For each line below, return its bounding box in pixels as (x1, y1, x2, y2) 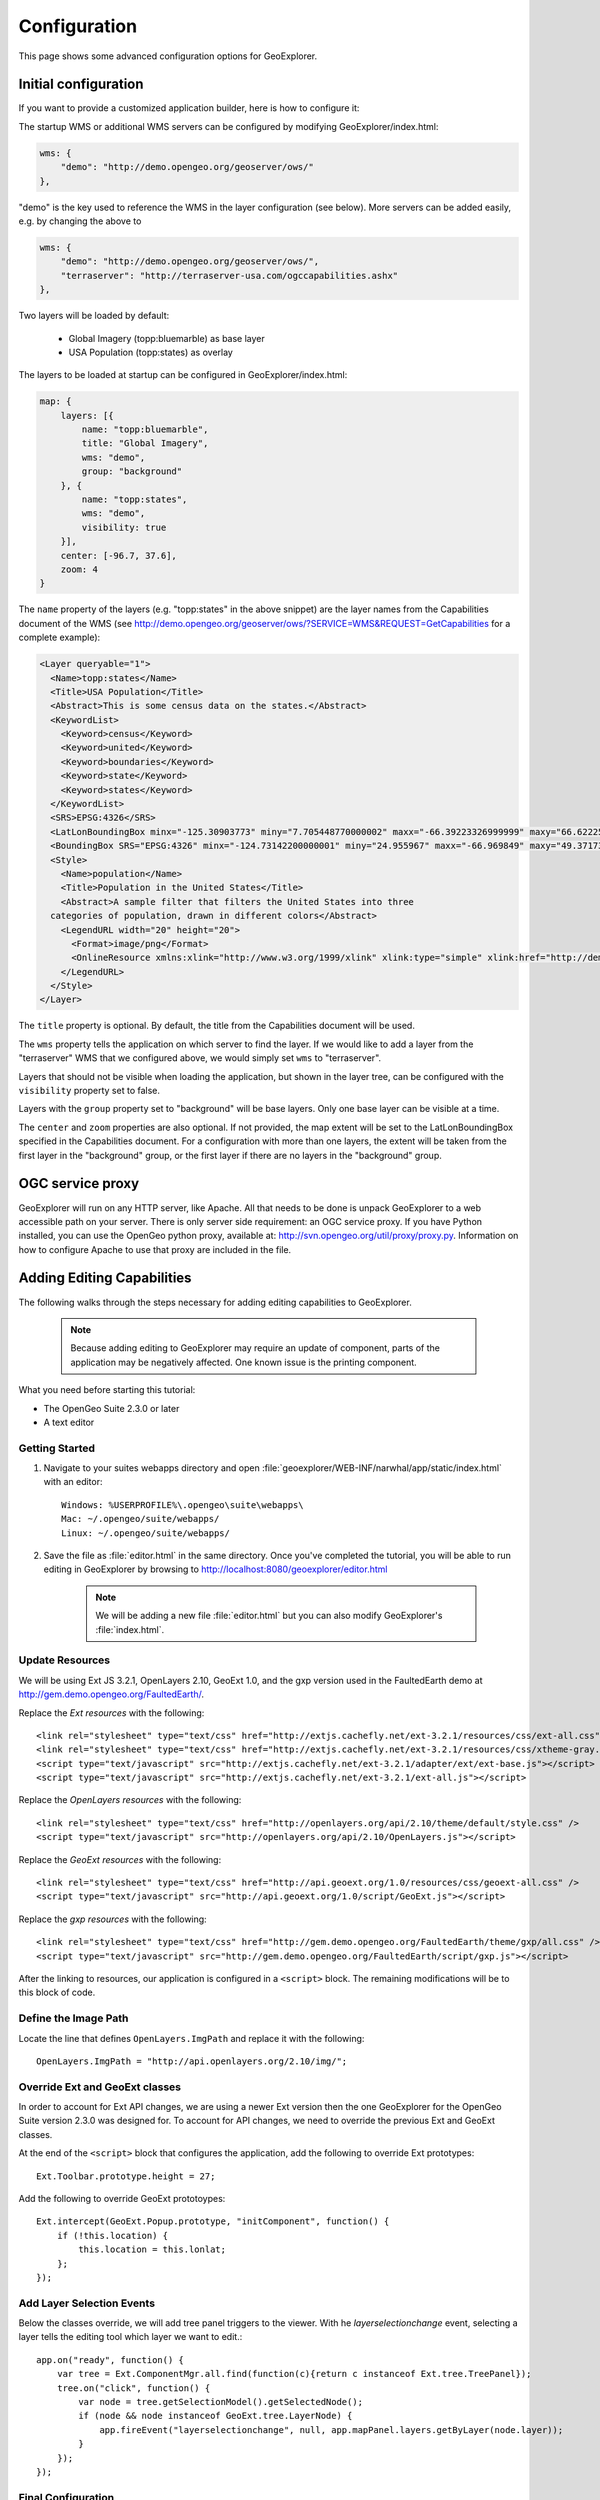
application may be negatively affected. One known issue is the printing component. (70, 1356, 417, 1368)
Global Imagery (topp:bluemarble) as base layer (68, 332, 265, 344)
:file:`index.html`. (95, 1623, 165, 1635)
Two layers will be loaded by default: (18, 310, 170, 322)
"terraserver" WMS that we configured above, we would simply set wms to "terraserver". (18, 1052, 382, 1064)
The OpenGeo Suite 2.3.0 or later (43, 1402, 180, 1414)
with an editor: (43, 1476, 103, 1488)
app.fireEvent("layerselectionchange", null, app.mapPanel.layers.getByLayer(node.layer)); (99, 2424, 564, 2435)
